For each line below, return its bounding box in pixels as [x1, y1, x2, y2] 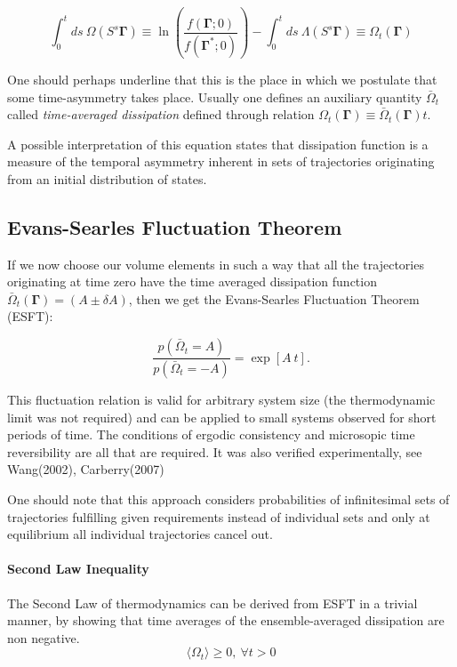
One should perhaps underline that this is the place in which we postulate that [7, 69, 437, 88]
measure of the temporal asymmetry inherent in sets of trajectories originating [7, 152, 435, 171]
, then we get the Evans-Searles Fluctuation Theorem [128, 289, 420, 308]
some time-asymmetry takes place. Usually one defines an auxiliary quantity [7, 87, 422, 106]
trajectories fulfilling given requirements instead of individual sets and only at [7, 507, 430, 526]
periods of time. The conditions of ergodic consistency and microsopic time [7, 425, 415, 444]
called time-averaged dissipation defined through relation [7, 105, 315, 124]
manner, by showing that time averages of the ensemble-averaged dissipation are [7, 611, 445, 630]
